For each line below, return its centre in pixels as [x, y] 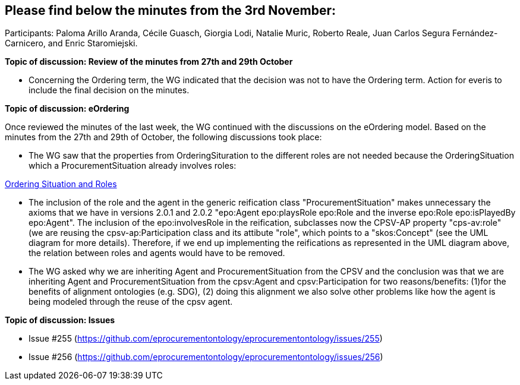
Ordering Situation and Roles [61, 184]
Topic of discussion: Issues [60, 320]
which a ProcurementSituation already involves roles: [133, 166]
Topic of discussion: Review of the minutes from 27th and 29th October [149, 62]
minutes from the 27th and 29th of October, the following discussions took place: [163, 137]
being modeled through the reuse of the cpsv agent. [131, 302]
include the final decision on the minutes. [109, 90]
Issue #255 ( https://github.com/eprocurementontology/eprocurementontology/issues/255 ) [206, 339]
